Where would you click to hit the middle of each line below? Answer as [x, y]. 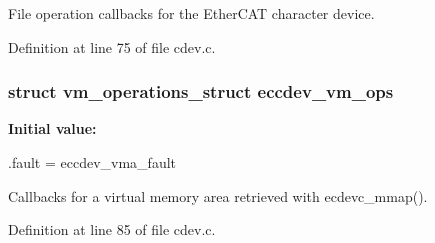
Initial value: [52, 128]
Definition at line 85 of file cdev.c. [112, 229]
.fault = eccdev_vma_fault [92, 162]
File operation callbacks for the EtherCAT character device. [191, 13]
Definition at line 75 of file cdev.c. [112, 46]
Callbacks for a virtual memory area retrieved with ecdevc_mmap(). [218, 195]
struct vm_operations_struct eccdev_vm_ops [201, 91]
